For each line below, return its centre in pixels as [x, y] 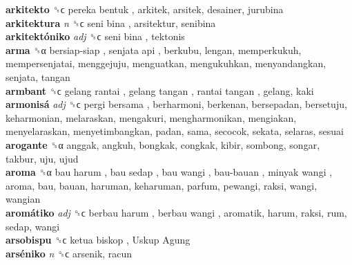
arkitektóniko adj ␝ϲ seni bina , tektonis [95, 36]
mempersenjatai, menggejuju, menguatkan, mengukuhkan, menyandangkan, [166, 63]
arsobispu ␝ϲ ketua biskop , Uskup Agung [98, 240]
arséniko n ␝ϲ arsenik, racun [69, 253]
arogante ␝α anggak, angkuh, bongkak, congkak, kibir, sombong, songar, [163, 144]
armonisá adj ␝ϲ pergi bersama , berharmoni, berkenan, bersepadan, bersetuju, [176, 104]
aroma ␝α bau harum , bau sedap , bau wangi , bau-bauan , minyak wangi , [169, 172]
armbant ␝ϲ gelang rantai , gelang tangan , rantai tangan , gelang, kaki [160, 90]
